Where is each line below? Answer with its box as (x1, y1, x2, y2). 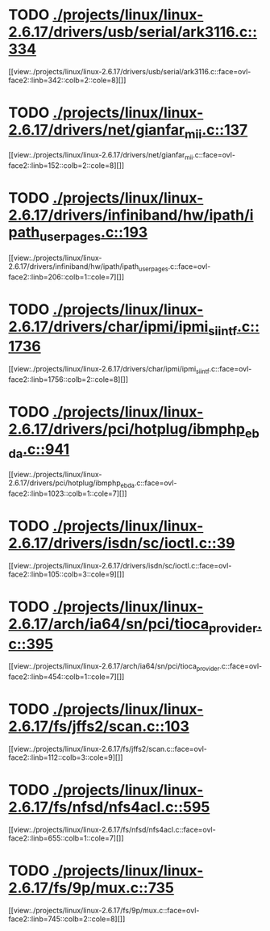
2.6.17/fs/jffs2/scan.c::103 (8, 717, 189, 736)
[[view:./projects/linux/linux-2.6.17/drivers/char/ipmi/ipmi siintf (8, 364, 210, 375)
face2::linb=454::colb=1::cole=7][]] (8, 672, 125, 681)
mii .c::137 (184, 121, 248, 142)
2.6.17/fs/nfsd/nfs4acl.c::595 (8, 798, 210, 816)
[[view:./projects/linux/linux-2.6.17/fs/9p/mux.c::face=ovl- (8, 905, 200, 915)
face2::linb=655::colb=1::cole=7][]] (8, 833, 124, 843)
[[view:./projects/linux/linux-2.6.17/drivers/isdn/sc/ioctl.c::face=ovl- (8, 560, 232, 570)
